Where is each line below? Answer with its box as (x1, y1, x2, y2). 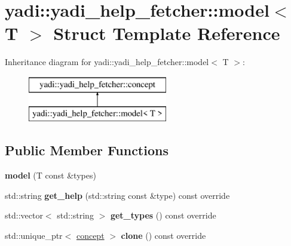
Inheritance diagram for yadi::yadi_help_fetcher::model (5, 56, 209, 68)
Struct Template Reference (53, 21, 280, 45)
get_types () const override (110, 209, 216, 222)
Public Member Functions (5, 141, 169, 159)
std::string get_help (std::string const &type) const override (5, 189, 230, 201)
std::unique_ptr (5, 229, 63, 242)
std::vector (5, 209, 43, 222)
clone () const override (121, 229, 206, 242)
